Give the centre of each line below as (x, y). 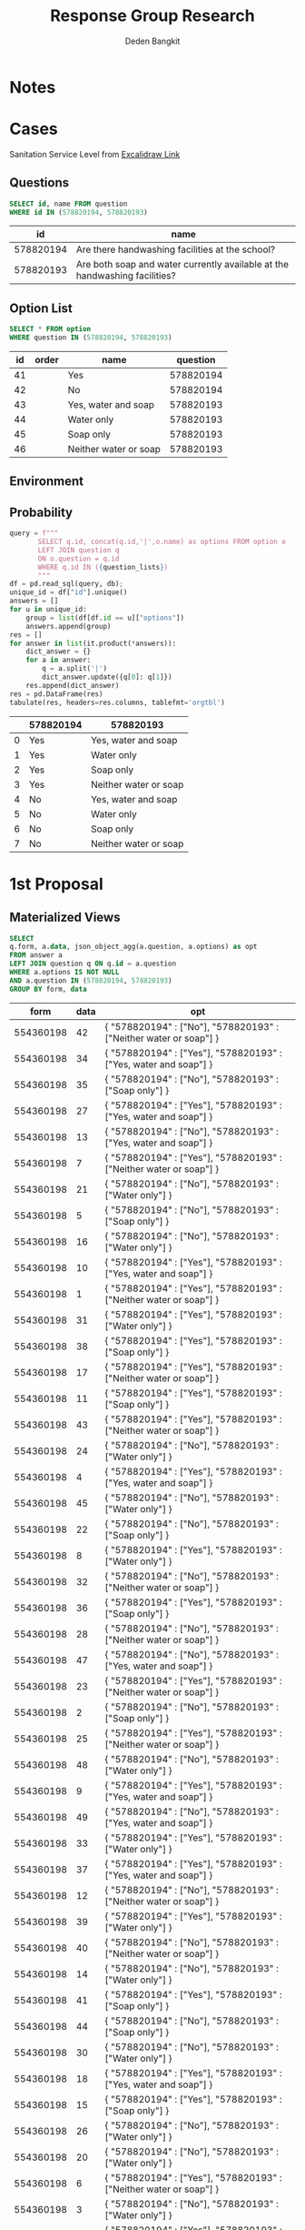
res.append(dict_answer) (73, 685)
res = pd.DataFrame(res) (56, 694)
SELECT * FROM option (50, 329)
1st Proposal (57, 884)
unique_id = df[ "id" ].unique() (69, 592)
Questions (39, 183)
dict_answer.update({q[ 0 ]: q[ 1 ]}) (107, 677)
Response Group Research (152, 16)
